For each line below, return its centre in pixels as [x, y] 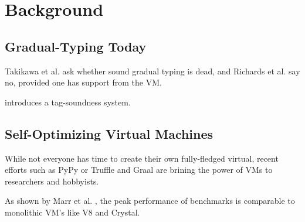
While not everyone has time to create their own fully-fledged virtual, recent [142, 158]
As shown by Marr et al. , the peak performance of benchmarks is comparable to [150, 201]
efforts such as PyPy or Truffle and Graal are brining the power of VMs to [139, 170]
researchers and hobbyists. [52, 181]
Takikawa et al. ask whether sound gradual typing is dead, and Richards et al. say [152, 71]
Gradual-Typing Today [76, 46]
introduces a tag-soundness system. [68, 102]
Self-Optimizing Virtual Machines [109, 133]
